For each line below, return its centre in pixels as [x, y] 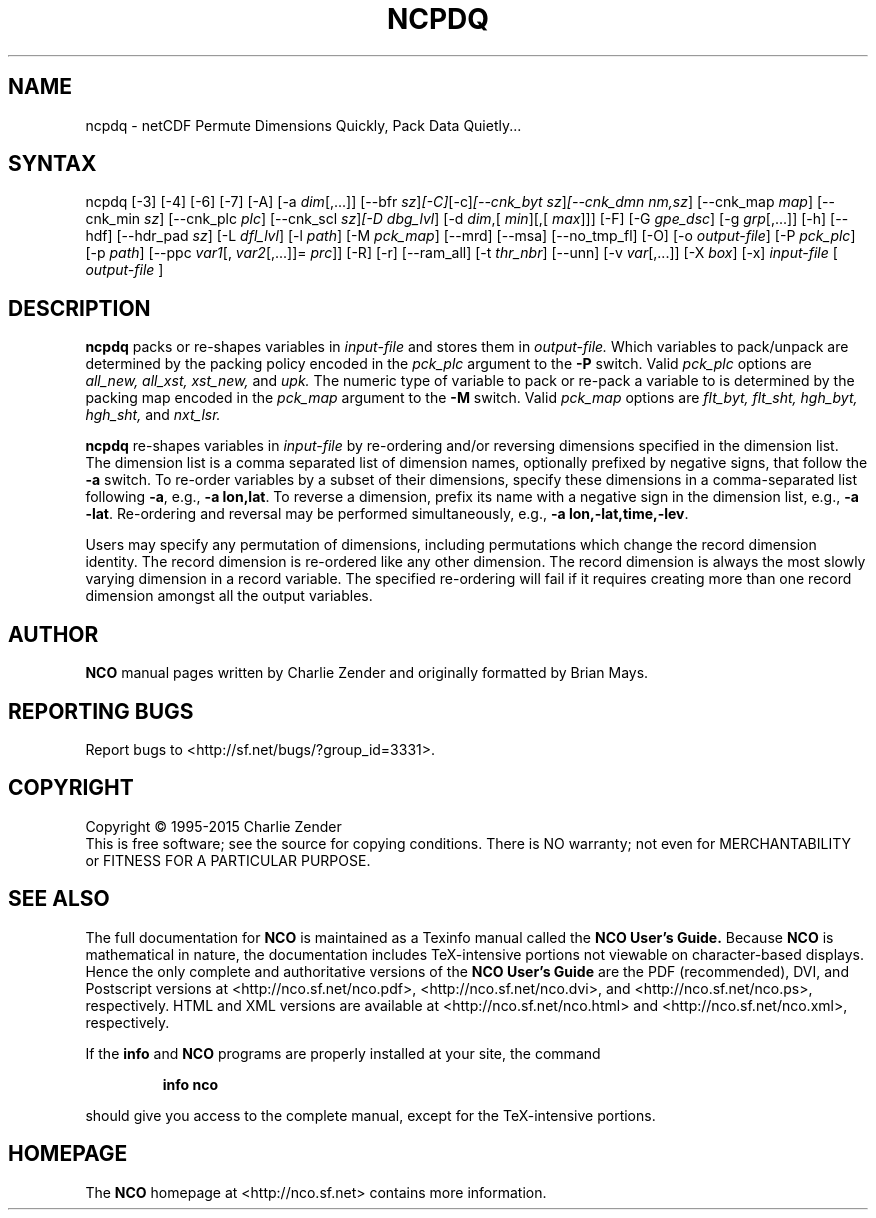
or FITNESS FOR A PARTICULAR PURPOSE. [228, 860]
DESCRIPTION [79, 308]
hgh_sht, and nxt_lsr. [153, 415]
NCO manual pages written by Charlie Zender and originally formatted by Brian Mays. [367, 673]
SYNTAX [52, 164]
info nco [190, 1084]
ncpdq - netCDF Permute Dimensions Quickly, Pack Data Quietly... [303, 125]
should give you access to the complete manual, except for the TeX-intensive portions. [370, 1115]
